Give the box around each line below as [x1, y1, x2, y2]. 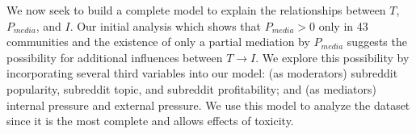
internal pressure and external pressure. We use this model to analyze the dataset [6, 96, 410, 113]
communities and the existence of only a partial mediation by [6, 33, 310, 50]
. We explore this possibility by [255, 48, 410, 65]
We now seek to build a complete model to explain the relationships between [6, 2, 386, 18]
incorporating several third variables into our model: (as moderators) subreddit [6, 65, 398, 82]
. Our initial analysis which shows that [69, 17, 262, 34]
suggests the [347, 33, 407, 50]
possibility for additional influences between [6, 48, 223, 65]
